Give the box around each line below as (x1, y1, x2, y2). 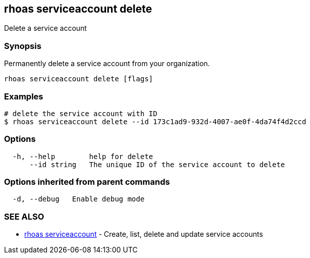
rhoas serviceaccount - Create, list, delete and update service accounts (24, 230, 263, 239)
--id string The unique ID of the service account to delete (29, 160, 285, 169)
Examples (4, 91, 43, 101)
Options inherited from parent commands (4, 177, 170, 187)
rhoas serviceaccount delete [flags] (4, 75, 153, 83)
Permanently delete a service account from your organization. (4, 59, 210, 68)
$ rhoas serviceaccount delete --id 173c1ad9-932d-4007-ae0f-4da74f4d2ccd (4, 117, 306, 126)
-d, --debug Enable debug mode (12, 195, 145, 203)
